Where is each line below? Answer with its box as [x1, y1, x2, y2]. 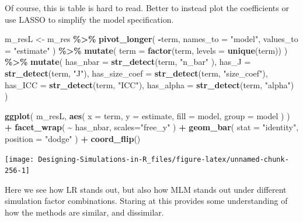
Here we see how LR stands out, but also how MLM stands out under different [5, 183, 287, 195]
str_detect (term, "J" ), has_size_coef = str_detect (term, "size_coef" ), [5, 67, 268, 79]
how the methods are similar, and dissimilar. [5, 206, 164, 218]
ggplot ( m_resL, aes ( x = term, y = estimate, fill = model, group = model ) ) [5, 109, 290, 122]
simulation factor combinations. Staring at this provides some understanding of [5, 195, 288, 207]
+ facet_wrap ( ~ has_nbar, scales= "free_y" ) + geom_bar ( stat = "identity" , [5, 121, 299, 133]
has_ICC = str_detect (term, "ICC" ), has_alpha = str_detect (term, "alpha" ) [5, 78, 294, 91]
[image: [5, 155, 34, 164]
